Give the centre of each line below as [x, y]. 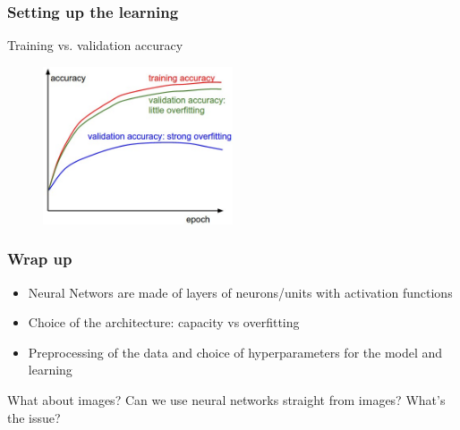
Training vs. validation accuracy [95, 45]
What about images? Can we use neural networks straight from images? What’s [226, 400]
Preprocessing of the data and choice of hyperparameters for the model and [235, 352]
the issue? [34, 417]
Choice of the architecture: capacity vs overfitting [164, 322]
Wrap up [40, 259]
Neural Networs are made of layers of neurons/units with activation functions [240, 292]
